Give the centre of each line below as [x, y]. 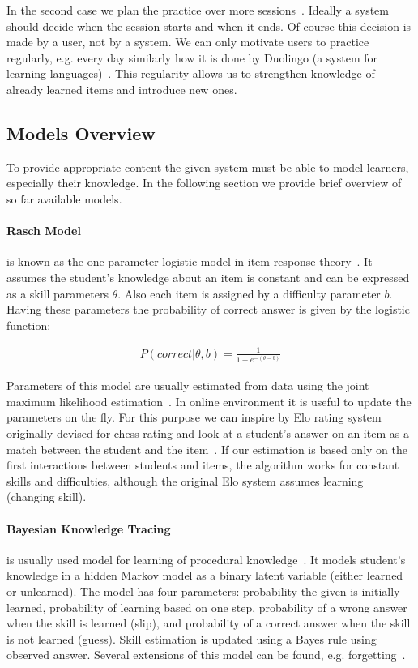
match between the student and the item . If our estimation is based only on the [207, 449]
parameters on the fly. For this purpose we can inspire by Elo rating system [194, 417]
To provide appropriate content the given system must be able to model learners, [208, 167]
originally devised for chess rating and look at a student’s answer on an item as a [208, 433]
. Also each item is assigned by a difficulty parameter [249, 293]
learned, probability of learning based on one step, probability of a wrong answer [207, 607]
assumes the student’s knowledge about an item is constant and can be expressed [208, 277]
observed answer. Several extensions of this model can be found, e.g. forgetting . [206, 655]
